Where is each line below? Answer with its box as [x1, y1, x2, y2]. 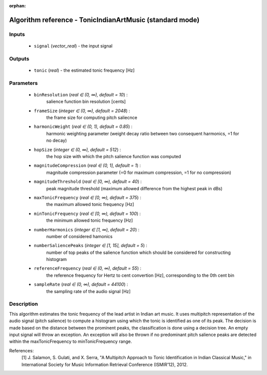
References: [9, 347, 34, 353]
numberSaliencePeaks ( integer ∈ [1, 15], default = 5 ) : [34, 243, 148, 249]
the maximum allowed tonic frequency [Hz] [46, 202, 134, 208]
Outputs [9, 55, 30, 62]
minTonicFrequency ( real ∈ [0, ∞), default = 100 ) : [34, 210, 141, 216]
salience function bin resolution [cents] [46, 99, 126, 105]
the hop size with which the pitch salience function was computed [46, 154, 181, 159]
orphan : [9, 3, 26, 8]
